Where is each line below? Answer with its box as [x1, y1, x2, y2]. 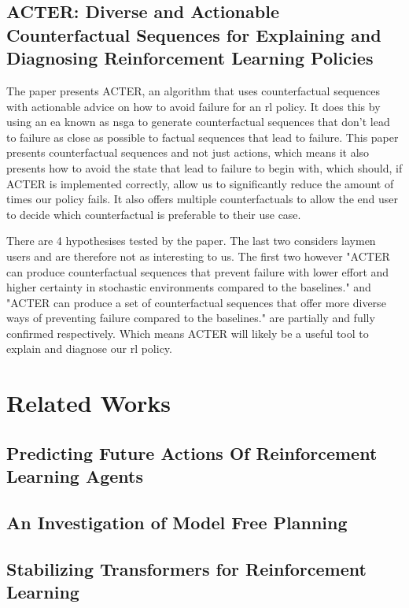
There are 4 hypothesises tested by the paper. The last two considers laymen [6, 232, 376, 249]
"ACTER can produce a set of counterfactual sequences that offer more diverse [6, 294, 386, 310]
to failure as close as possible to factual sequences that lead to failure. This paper [6, 128, 399, 145]
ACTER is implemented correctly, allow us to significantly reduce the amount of [6, 175, 394, 191]
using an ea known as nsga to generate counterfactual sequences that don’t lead [6, 113, 390, 130]
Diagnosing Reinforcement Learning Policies [6, 46, 374, 70]
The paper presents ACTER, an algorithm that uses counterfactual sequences [6, 82, 381, 98]
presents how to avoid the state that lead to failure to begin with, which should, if [6, 159, 403, 176]
